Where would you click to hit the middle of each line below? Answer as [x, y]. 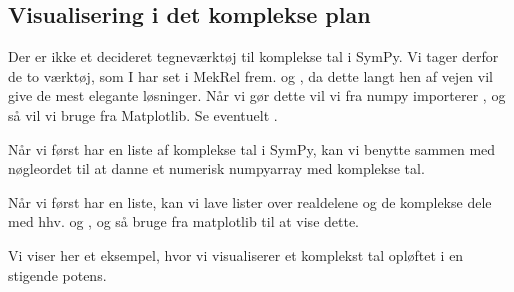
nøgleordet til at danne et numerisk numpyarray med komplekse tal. [216, 168]
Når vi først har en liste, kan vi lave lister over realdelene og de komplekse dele [250, 201]
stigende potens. [57, 274]
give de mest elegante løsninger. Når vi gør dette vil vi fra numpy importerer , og [257, 95]
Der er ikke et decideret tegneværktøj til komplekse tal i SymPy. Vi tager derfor [253, 56]
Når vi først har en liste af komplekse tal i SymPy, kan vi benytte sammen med [252, 148]
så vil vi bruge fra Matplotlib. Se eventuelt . [143, 114]
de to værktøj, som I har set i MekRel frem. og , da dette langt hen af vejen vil [250, 75]
